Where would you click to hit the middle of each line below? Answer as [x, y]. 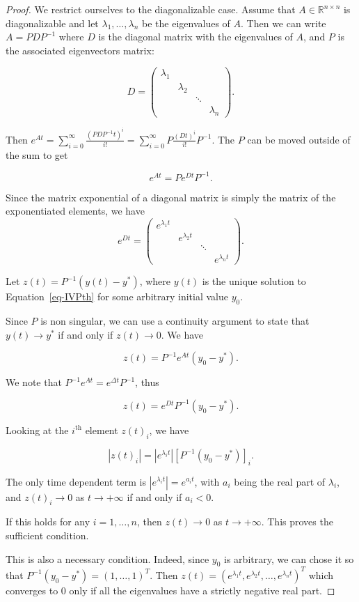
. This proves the [297, 522]
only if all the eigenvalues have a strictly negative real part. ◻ [202, 590]
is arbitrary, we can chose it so [289, 558]
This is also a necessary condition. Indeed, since [107, 558]
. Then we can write [284, 23]
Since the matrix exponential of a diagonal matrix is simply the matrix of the [171, 197]
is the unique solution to [254, 281]
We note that [34, 382]
